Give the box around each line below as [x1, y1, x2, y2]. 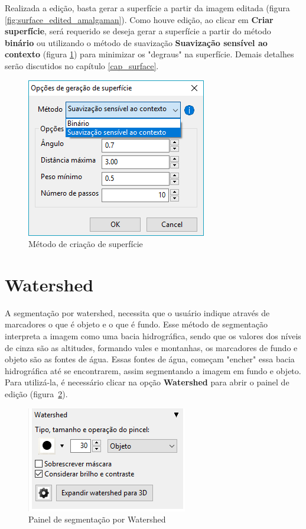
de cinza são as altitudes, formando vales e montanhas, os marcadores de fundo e [5, 341, 298, 353]
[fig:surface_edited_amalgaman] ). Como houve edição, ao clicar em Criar [5, 13, 274, 25]
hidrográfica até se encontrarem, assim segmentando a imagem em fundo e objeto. [5, 364, 301, 377]
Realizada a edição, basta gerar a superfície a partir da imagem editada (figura [5, 2, 290, 14]
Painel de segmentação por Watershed [28, 513, 166, 525]
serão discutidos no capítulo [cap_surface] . [5, 59, 159, 72]
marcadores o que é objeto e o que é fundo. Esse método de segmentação [5, 318, 268, 330]
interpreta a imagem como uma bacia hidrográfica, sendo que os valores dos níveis [5, 330, 301, 342]
